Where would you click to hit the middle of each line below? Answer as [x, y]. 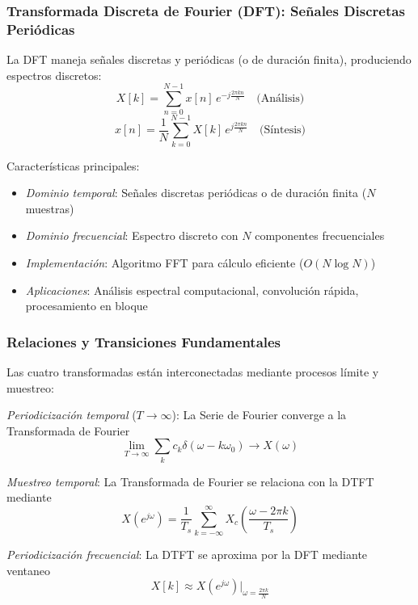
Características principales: [73, 165]
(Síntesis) [283, 130]
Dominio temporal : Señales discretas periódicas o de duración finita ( [196, 193]
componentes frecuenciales [320, 235]
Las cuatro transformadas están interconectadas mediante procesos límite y [193, 371]
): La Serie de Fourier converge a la [259, 415]
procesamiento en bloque [87, 306]
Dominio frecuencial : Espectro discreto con [132, 235]
